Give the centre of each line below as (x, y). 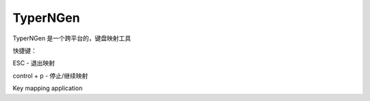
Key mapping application (48, 88)
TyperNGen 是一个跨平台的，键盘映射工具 (72, 38)
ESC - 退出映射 (34, 63)
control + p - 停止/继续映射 (50, 76)
